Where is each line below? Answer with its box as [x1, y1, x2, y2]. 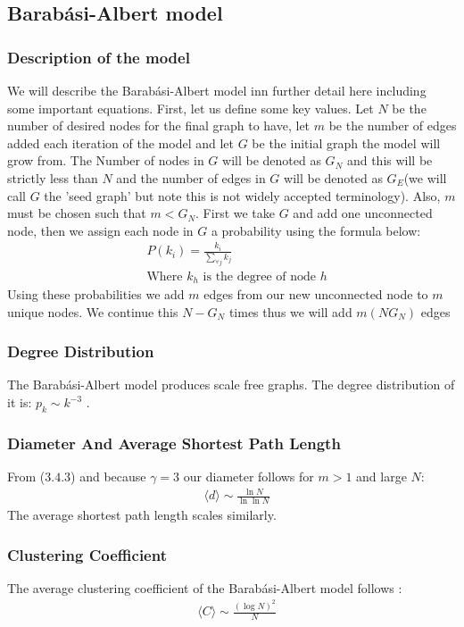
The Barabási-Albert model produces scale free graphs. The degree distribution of [7, 375, 455, 394]
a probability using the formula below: [211, 221, 421, 239]
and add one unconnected [293, 204, 433, 222]
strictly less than [7, 168, 98, 187]
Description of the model [7, 46, 190, 68]
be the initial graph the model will [252, 133, 441, 152]
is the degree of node [203, 270, 317, 283]
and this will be [346, 151, 433, 170]
